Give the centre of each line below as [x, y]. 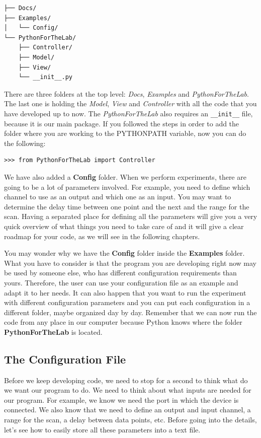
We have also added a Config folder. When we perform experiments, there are [125, 176]
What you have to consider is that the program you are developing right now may [130, 263]
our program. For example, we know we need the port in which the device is [121, 399]
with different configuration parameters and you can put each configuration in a [127, 302]
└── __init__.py [46, 77]
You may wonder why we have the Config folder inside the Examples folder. [124, 253]
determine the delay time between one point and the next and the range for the [127, 206]
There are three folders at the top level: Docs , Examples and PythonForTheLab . [126, 93]
